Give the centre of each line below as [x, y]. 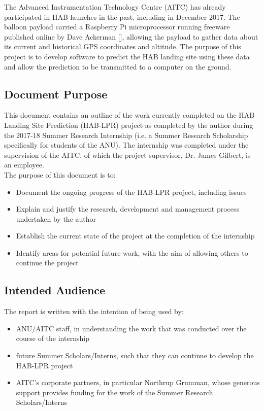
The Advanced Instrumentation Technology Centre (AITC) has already [115, 7]
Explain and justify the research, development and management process [128, 209]
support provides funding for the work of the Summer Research [114, 392]
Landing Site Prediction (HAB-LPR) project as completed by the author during [129, 125]
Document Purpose [56, 94]
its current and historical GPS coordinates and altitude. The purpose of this [123, 46]
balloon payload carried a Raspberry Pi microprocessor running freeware [117, 27]
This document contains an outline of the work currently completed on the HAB [129, 115]
